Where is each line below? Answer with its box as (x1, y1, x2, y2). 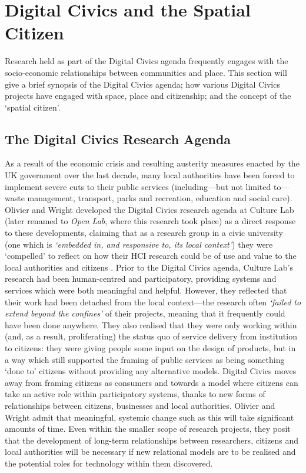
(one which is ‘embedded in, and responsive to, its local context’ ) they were (5, 238, 273, 250)
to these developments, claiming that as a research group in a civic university (5, 226, 284, 239)
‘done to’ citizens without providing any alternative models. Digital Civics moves (5, 365, 297, 377)
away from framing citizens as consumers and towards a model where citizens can (5, 376, 298, 388)
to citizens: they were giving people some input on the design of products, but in (5, 341, 296, 354)
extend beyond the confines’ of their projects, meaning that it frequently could (5, 307, 285, 319)
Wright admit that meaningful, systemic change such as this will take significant (5, 411, 294, 423)
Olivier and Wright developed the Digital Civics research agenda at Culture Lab (5, 203, 294, 215)
